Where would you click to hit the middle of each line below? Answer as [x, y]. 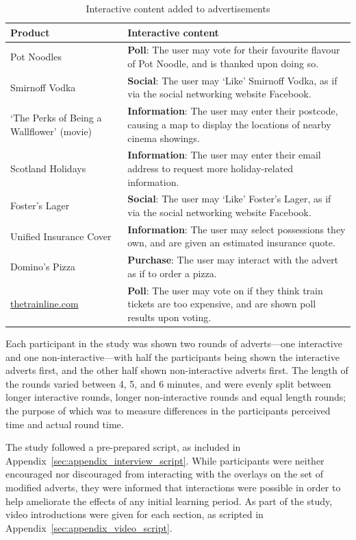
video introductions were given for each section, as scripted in [135, 514]
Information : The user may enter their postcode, [233, 111]
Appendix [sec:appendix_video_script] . [89, 527]
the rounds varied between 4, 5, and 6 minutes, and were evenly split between [168, 383]
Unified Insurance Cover [61, 236]
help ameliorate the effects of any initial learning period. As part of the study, [169, 501]
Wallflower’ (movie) [51, 131]
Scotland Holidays [48, 168]
